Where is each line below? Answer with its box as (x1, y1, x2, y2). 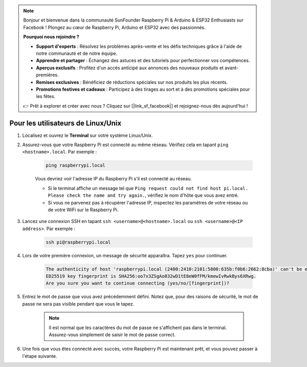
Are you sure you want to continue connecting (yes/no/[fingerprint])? (46, 280, 230, 287)
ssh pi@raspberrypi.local (46, 239, 111, 245)
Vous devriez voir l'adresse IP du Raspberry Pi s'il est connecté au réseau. (35, 176, 192, 182)
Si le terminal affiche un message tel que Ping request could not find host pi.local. (48, 185, 248, 191)
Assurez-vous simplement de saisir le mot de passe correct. (49, 331, 176, 338)
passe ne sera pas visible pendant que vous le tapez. (22, 300, 135, 307)
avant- (224, 65, 239, 71)
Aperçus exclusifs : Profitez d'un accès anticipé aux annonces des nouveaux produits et (36, 65, 224, 71)
